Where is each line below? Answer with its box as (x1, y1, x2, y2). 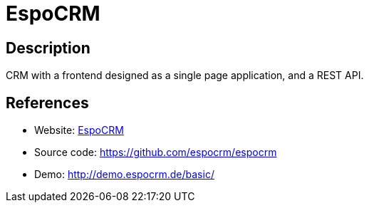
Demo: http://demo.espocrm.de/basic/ (34, 168, 214, 181)
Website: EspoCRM (34, 124, 124, 137)
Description (6, 38, 90, 57)
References (6, 93, 89, 112)
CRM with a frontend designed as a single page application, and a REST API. (6, 69, 364, 82)
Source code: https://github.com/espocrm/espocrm (34, 146, 277, 159)
